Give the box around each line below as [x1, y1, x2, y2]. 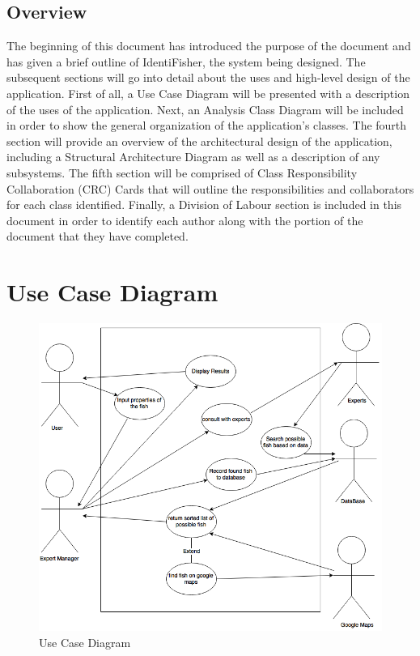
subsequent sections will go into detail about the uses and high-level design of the [6, 69, 410, 86]
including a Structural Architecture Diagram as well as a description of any [6, 148, 380, 165]
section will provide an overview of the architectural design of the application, [6, 132, 392, 149]
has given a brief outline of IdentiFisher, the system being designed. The [6, 53, 366, 70]
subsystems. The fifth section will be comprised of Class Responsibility [6, 164, 358, 181]
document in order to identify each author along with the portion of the [6, 211, 363, 228]
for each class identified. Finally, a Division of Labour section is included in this [6, 196, 402, 213]
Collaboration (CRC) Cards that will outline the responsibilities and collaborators [6, 180, 414, 197]
